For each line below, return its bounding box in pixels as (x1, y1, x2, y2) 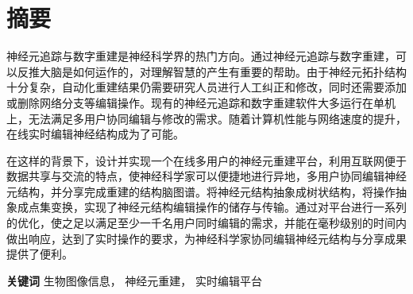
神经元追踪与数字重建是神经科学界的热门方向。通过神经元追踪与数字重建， (6, 48, 396, 64)
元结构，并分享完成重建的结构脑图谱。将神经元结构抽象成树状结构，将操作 (6, 183, 396, 199)
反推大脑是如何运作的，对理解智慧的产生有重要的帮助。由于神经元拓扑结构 (17, 63, 407, 79)
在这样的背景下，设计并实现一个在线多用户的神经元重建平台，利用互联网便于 (6, 152, 407, 168)
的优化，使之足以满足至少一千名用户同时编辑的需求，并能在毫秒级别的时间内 (6, 215, 407, 231)
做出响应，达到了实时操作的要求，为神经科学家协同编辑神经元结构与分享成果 (6, 230, 407, 246)
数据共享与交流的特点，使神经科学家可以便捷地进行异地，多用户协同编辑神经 (6, 168, 407, 184)
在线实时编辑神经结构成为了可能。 (6, 126, 184, 142)
